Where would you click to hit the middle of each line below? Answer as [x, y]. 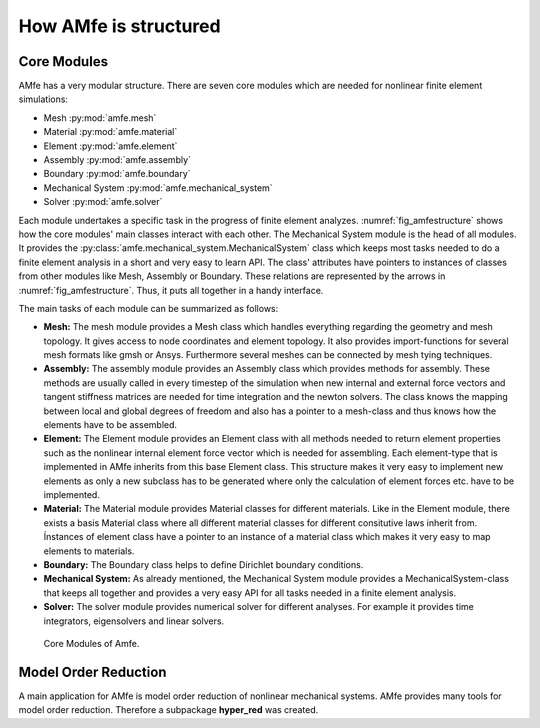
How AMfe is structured [119, 26]
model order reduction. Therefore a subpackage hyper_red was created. [168, 710]
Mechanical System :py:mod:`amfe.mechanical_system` [158, 187]
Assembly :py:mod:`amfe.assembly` [117, 160]
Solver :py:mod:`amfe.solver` [103, 202]
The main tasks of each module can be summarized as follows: [148, 308]
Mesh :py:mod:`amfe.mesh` [100, 117]
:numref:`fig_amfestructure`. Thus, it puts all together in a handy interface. [171, 290]
